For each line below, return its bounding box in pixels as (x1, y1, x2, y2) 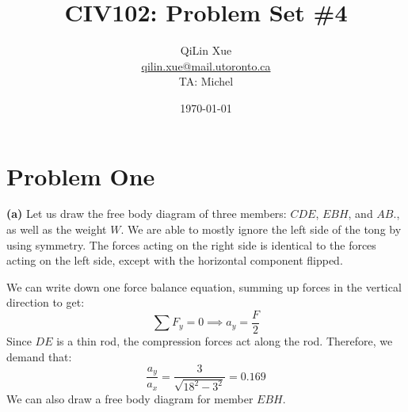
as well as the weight (6, 221, 107, 238)
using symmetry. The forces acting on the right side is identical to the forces (6, 236, 376, 253)
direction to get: (6, 294, 85, 311)
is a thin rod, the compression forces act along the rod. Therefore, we (56, 333, 393, 349)
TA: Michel (178, 73, 234, 90)
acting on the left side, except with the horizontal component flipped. (6, 252, 343, 269)
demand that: (6, 348, 72, 364)
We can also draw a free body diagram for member (6, 390, 254, 406)
